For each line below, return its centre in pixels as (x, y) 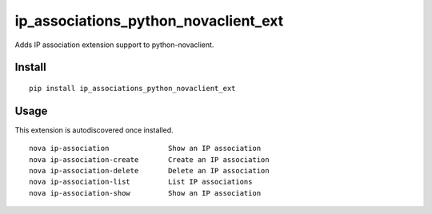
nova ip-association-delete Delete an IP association (149, 171)
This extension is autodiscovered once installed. (94, 130)
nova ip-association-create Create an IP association (149, 159)
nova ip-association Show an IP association (145, 149)
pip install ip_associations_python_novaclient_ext (132, 88)
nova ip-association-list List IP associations (141, 182)
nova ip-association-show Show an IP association (145, 193)
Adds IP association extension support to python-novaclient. (114, 45)
